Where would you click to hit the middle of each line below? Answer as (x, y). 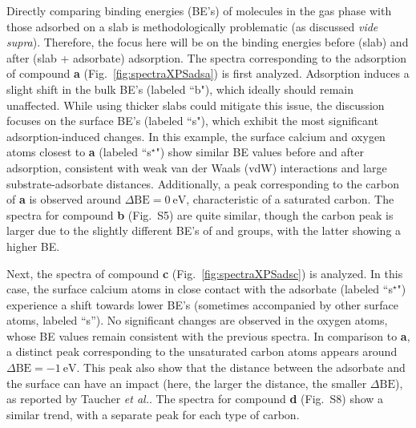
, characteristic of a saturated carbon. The (290, 199)
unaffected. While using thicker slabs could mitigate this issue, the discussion (196, 105)
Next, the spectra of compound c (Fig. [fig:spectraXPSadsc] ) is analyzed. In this (205, 273)
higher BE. (33, 246)
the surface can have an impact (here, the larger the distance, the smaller (187, 383)
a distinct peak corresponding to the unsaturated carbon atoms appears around (202, 351)
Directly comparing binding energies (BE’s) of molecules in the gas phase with (199, 10)
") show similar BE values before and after (260, 152)
